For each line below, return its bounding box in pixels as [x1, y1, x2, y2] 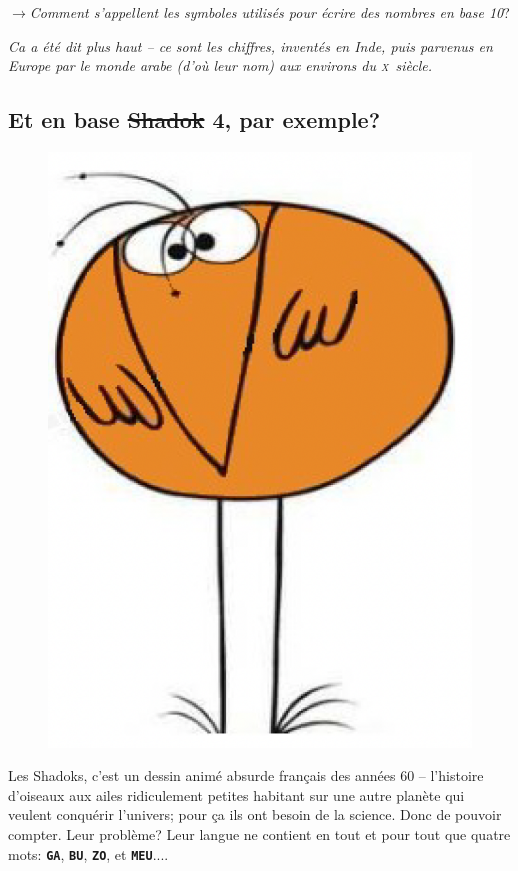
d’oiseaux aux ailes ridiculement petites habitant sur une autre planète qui [8, 784, 465, 805]
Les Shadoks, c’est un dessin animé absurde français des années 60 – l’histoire [8, 765, 484, 786]
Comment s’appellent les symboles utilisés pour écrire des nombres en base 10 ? [29, 2, 510, 22]
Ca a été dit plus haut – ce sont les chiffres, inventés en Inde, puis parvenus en [8, 35, 493, 56]
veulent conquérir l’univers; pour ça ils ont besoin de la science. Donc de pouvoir [8, 804, 502, 825]
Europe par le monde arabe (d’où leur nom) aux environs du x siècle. [8, 55, 433, 76]
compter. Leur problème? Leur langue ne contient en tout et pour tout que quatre [8, 823, 511, 844]
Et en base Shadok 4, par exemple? [8, 104, 381, 135]
